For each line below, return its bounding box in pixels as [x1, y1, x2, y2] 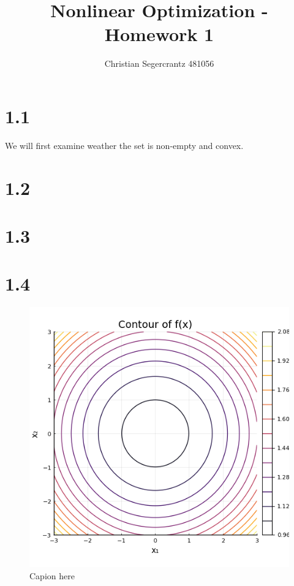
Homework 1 [104, 21, 214, 47]
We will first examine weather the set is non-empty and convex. [5, 139, 244, 151]
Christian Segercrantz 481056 [104, 57, 214, 70]
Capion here [29, 569, 75, 582]
